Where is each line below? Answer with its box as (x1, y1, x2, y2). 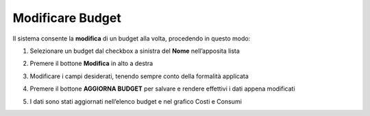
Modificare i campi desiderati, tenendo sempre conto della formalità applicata (29, 72, 249, 80)
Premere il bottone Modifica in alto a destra (29, 59, 153, 68)
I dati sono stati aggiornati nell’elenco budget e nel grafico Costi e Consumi (29, 97, 243, 106)
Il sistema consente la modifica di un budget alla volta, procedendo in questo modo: (12, 34, 251, 43)
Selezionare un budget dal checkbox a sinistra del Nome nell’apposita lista (29, 47, 240, 55)
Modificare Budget (12, 10, 121, 25)
